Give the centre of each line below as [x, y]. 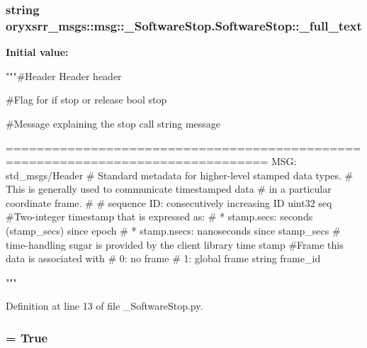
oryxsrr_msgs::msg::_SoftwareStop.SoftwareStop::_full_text [184, 25]
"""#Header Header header [64, 75]
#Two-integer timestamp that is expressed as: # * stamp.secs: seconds [159, 217]
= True [27, 337]
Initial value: [37, 52]
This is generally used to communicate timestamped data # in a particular [169, 189]
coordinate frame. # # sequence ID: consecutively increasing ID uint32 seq [169, 202]
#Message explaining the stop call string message [113, 123]
